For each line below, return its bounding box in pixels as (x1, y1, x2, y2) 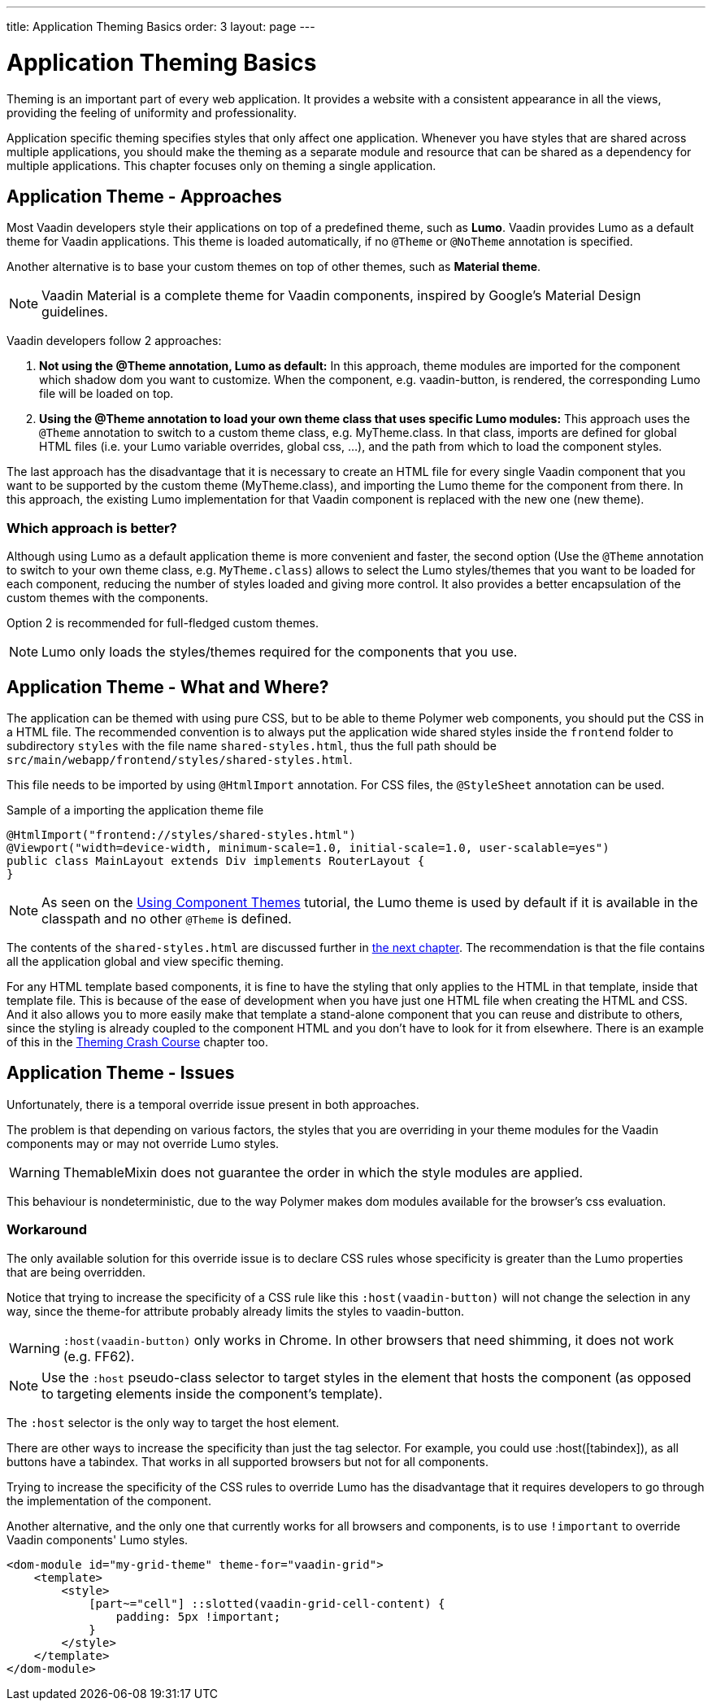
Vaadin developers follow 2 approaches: (7, 334, 222, 348)
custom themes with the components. (7, 591, 209, 605)
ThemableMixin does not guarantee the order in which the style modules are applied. (63, 1163, 584, 1181)
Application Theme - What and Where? (7, 676, 329, 697)
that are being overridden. (7, 1264, 145, 1279)
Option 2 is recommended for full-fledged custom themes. (7, 616, 319, 631)
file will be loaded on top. (39, 386, 174, 401)
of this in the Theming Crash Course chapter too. (7, 1034, 269, 1049)
